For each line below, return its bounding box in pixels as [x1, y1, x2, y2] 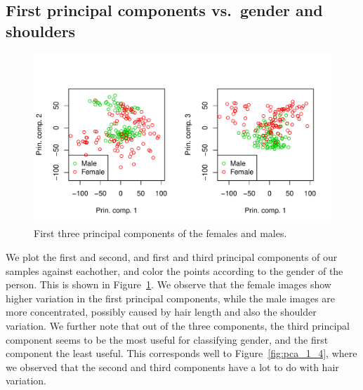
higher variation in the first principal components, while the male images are [6, 290, 336, 305]
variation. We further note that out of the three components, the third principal [6, 318, 350, 332]
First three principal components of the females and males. [34, 226, 287, 241]
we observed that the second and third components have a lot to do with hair [6, 359, 339, 374]
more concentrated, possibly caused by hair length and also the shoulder [6, 304, 317, 319]
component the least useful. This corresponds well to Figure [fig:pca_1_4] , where [6, 346, 357, 361]
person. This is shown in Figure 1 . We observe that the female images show [6, 277, 331, 292]
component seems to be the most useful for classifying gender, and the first [6, 332, 329, 347]
